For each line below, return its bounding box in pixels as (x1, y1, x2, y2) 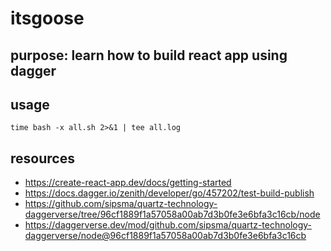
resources (10, 150, 75, 167)
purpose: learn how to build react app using (10, 47, 288, 64)
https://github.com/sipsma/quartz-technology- (24, 198, 218, 210)
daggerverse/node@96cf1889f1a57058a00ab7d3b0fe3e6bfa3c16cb (24, 230, 307, 242)
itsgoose (10, 7, 85, 30)
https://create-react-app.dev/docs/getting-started (24, 177, 232, 189)
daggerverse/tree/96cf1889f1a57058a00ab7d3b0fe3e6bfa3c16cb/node (24, 208, 321, 221)
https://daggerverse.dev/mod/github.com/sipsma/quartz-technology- (24, 219, 313, 231)
